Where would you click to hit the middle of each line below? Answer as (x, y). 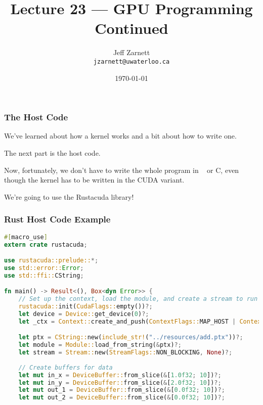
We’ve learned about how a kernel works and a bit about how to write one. (120, 136)
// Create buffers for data (65, 367)
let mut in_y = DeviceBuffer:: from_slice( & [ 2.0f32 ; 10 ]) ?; (120, 382)
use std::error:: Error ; (44, 268)
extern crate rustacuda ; (46, 244)
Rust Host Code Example (57, 219)
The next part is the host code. (52, 153)
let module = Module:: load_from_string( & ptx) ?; (100, 345)
